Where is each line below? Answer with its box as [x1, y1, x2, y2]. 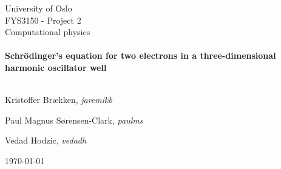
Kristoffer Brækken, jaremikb [5, 93, 112, 106]
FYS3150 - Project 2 [5, 13, 81, 26]
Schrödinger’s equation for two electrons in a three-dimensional [5, 49, 276, 62]
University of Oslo [5, 2, 72, 14]
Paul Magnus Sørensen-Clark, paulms [5, 113, 143, 126]
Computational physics [5, 25, 90, 38]
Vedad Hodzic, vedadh [5, 134, 87, 147]
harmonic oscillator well [5, 61, 107, 73]
